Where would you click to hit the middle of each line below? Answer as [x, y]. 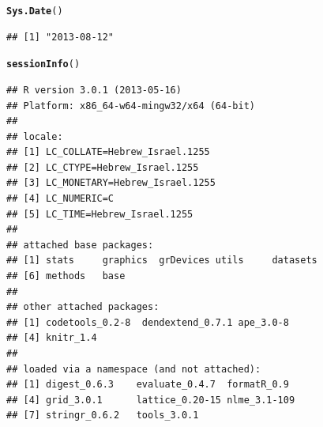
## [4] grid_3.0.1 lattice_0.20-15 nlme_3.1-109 [151, 400]
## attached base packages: [80, 245]
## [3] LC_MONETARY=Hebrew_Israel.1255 [111, 183]
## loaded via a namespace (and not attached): [134, 369]
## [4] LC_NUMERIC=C [60, 199]
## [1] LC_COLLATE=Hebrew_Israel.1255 [108, 152]
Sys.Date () [35, 11]
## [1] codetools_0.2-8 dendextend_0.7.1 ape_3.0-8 [148, 322]
